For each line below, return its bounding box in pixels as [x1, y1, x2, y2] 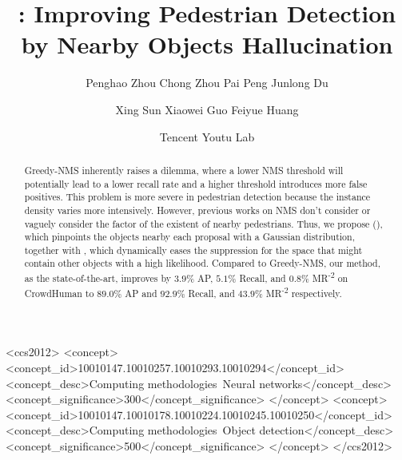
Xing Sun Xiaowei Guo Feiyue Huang [115, 101, 299, 117]
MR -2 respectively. [265, 284, 342, 299]
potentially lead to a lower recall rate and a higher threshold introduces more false [24, 176, 368, 190]
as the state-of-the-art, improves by [24, 272, 172, 285]
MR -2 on [312, 269, 348, 285]
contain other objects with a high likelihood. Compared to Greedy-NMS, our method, [24, 256, 381, 270]
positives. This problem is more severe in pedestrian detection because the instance [24, 190, 371, 204]
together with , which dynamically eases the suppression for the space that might [24, 243, 363, 256]
